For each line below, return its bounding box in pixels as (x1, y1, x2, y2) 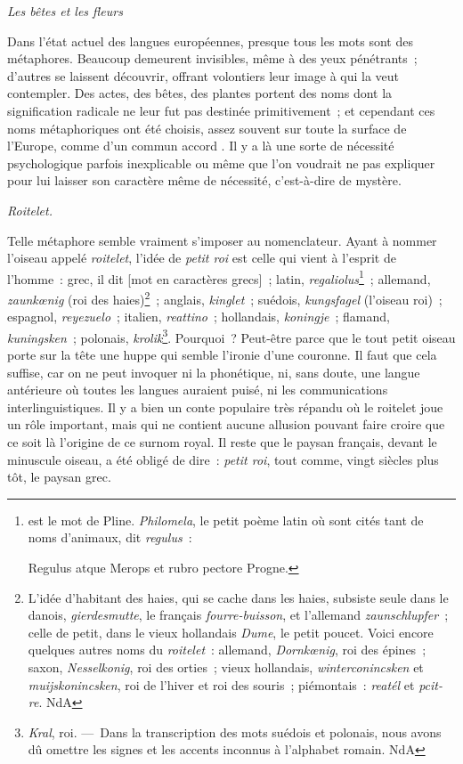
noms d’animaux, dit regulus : (28, 528, 192, 547)
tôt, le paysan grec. (7, 467, 111, 486)
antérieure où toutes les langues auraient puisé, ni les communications (7, 380, 388, 399)
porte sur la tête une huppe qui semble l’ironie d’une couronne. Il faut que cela (7, 345, 437, 364)
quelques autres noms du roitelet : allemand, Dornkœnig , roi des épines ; (28, 640, 426, 659)
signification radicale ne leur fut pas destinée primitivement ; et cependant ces (7, 101, 435, 119)
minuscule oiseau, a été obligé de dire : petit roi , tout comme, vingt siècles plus (7, 450, 439, 468)
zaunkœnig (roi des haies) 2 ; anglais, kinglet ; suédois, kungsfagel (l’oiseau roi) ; (7, 287, 443, 308)
